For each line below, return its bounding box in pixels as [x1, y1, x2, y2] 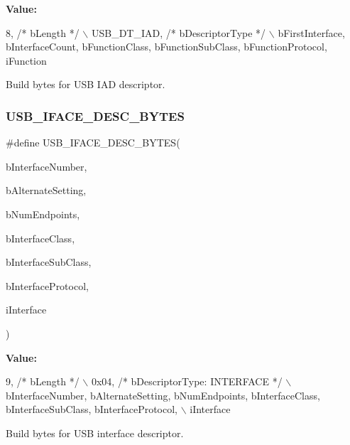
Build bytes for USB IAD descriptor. [6, 77, 165, 92]
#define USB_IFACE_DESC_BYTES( [6, 135, 180, 150]
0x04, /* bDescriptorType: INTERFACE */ [91, 374, 283, 389]
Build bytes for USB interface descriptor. [6, 425, 184, 440]
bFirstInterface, [278, 25, 345, 40]
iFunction [6, 53, 47, 68]
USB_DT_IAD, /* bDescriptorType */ [91, 25, 266, 40]
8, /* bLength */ [6, 25, 80, 40]
